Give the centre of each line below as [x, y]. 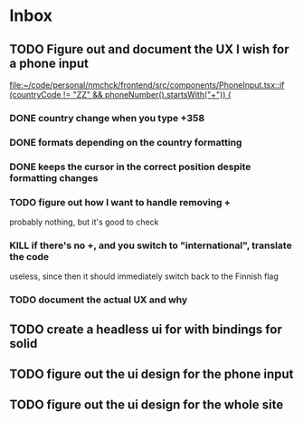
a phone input [49, 63]
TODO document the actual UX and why [99, 300]
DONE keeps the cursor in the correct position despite [130, 167]
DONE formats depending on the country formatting [126, 142]
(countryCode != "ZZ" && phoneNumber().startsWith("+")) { [121, 95]
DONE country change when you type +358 [107, 118]
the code [29, 256]
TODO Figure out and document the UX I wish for [149, 49]
